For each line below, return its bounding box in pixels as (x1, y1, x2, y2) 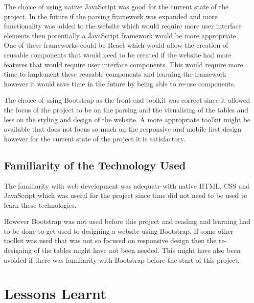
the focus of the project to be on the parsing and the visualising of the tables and (4, 104, 249, 114)
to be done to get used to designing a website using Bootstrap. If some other (4, 225, 233, 236)
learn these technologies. (4, 199, 77, 210)
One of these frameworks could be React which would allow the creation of (4, 40, 229, 50)
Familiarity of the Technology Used (4, 157, 186, 172)
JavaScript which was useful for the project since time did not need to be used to (4, 190, 248, 200)
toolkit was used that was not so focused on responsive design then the (4, 235, 217, 246)
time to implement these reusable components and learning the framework (4, 69, 227, 79)
